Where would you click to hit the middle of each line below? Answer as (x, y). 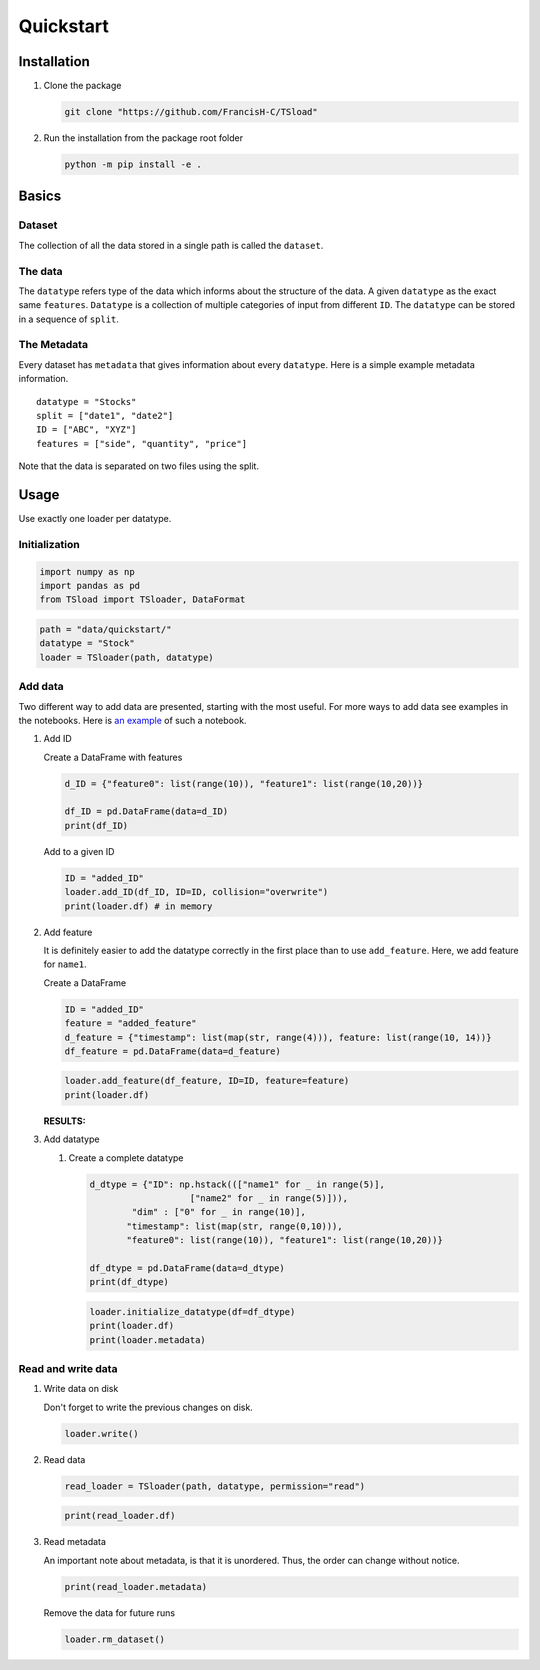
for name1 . (65, 964)
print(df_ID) (96, 825)
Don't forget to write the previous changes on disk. (148, 1407)
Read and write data (68, 1369)
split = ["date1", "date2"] (105, 415)
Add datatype (71, 1139)
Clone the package (82, 86)
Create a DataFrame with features (113, 757)
